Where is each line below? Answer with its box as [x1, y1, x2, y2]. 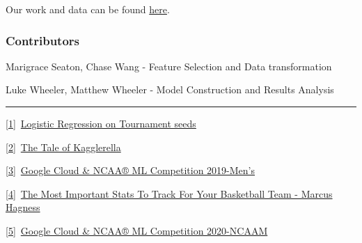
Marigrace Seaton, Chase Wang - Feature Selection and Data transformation [6, 58, 332, 73]
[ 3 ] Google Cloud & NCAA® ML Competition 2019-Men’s [6, 163, 255, 178]
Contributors [6, 31, 80, 49]
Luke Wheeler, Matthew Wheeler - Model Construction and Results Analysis [6, 82, 334, 97]
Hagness [6, 200, 40, 214]
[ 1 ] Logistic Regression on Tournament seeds [6, 116, 196, 130]
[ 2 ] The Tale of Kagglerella [6, 139, 121, 154]
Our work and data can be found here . [6, 2, 170, 16]
